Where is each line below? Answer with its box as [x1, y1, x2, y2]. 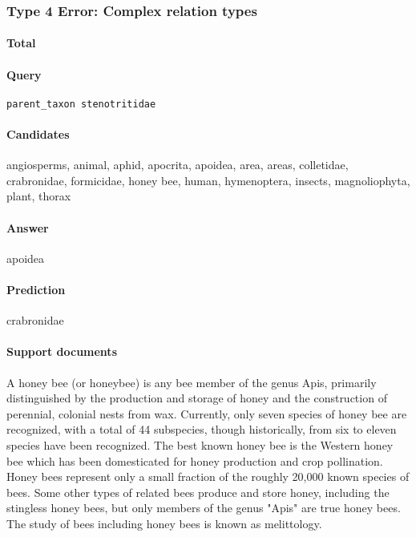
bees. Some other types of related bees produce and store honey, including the [6, 483, 390, 500]
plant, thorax [6, 188, 71, 204]
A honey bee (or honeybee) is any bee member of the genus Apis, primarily [6, 373, 377, 390]
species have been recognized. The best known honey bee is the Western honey [6, 437, 394, 454]
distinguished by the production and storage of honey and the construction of [6, 390, 387, 406]
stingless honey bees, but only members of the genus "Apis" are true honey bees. [6, 499, 401, 516]
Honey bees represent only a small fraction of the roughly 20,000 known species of [6, 468, 410, 485]
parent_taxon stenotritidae [6, 98, 156, 110]
